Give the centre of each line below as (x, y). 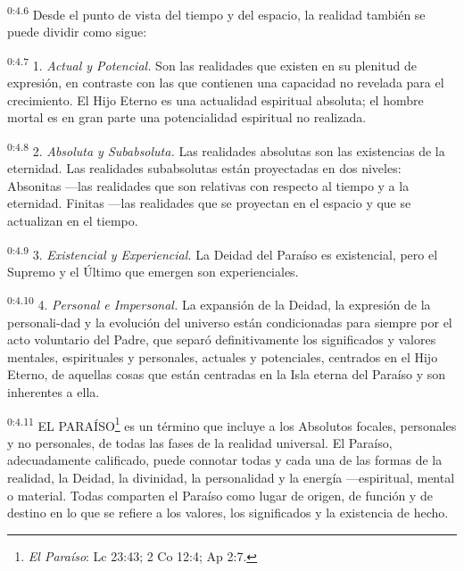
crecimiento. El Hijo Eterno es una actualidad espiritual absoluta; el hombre (215, 99)
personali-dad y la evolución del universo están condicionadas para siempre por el (230, 322)
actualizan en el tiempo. (73, 220)
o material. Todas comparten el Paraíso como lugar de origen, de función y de (220, 495)
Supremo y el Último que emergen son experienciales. (153, 271)
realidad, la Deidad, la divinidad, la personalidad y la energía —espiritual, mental (231, 477)
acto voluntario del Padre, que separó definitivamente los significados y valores (222, 339)
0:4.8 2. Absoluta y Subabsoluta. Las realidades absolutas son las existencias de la (226, 149)
